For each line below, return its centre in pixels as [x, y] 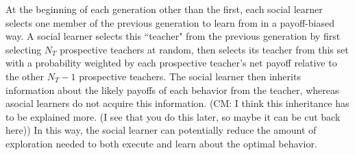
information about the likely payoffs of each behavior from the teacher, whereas [172, 90]
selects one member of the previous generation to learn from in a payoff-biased [170, 22]
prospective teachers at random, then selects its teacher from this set [204, 49]
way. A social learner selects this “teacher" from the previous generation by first [173, 36]
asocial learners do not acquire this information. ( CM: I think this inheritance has [177, 103]
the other [25, 76]
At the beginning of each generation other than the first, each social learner [164, 9]
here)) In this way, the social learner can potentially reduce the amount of [161, 130]
